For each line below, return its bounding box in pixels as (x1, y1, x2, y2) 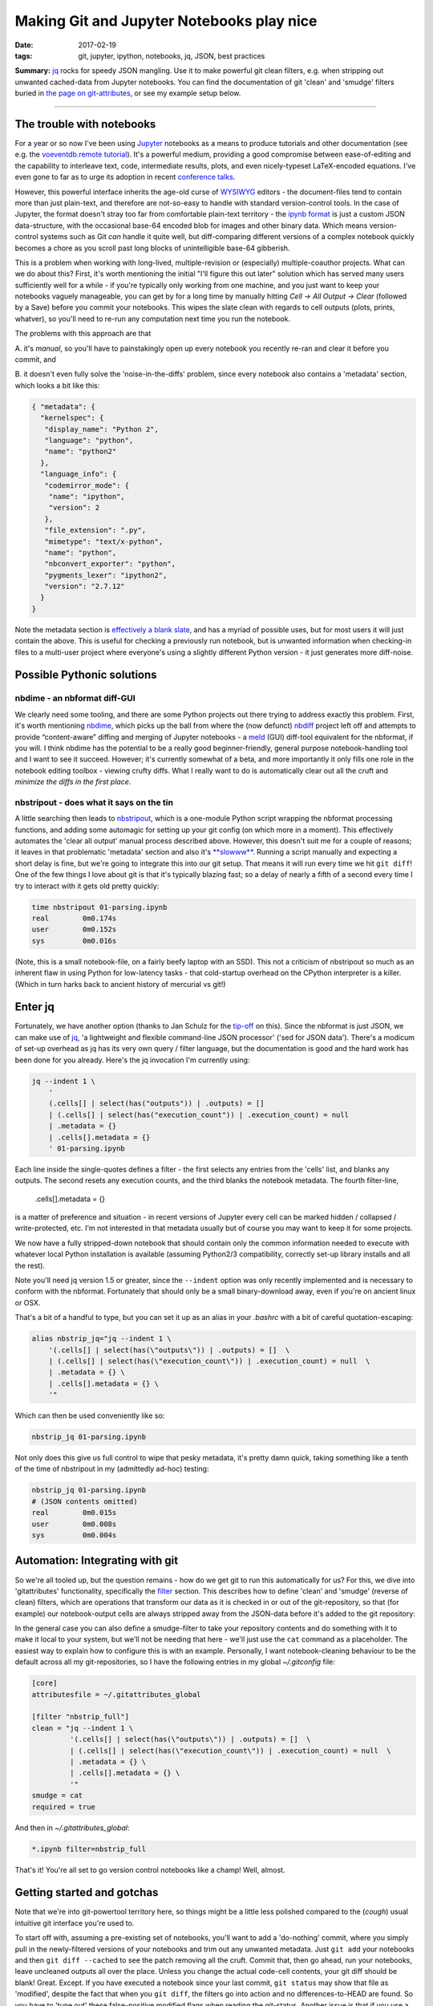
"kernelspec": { (40, 413, 104, 423)
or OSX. (14, 1297, 41, 1307)
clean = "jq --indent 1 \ (31, 1724, 134, 1732)
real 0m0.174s (31, 913, 117, 923)
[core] (31, 1679, 58, 1688)
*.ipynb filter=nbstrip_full (31, 1844, 147, 1854)
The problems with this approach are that (14, 329, 152, 339)
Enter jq (14, 1000, 55, 1014)
